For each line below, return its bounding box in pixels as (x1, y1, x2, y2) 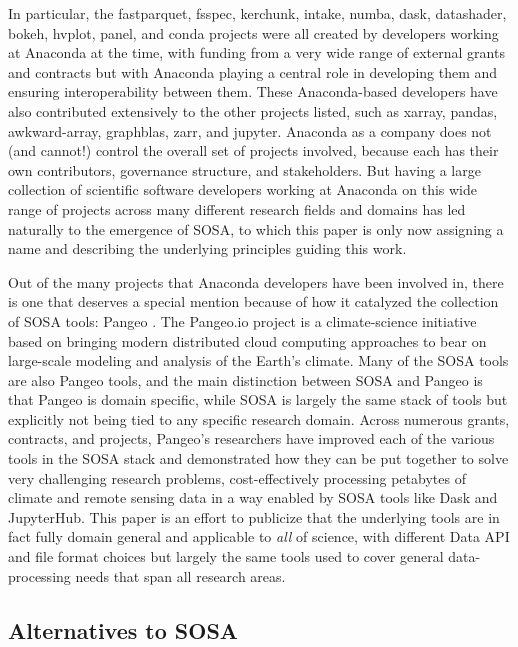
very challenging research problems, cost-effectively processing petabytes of (8, 467, 466, 488)
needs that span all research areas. (75, 565, 286, 586)
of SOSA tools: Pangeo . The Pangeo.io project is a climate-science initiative (8, 310, 477, 331)
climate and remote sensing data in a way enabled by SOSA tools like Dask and (8, 487, 498, 508)
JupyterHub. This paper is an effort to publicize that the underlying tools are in (8, 506, 500, 527)
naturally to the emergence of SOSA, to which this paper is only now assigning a (8, 218, 504, 239)
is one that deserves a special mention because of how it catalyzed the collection (8, 291, 499, 312)
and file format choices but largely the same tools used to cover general (8, 546, 444, 567)
